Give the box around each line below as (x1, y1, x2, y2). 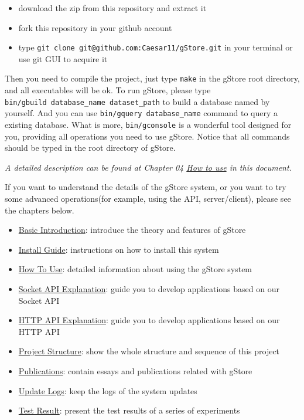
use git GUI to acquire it (18, 52, 108, 65)
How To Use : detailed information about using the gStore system (18, 263, 252, 275)
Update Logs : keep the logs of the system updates (18, 384, 197, 397)
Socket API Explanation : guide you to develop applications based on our (18, 283, 279, 294)
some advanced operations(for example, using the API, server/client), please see (5, 192, 291, 205)
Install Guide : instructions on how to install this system (18, 243, 219, 255)
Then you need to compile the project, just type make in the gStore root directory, (5, 72, 300, 84)
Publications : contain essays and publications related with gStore (18, 364, 252, 377)
